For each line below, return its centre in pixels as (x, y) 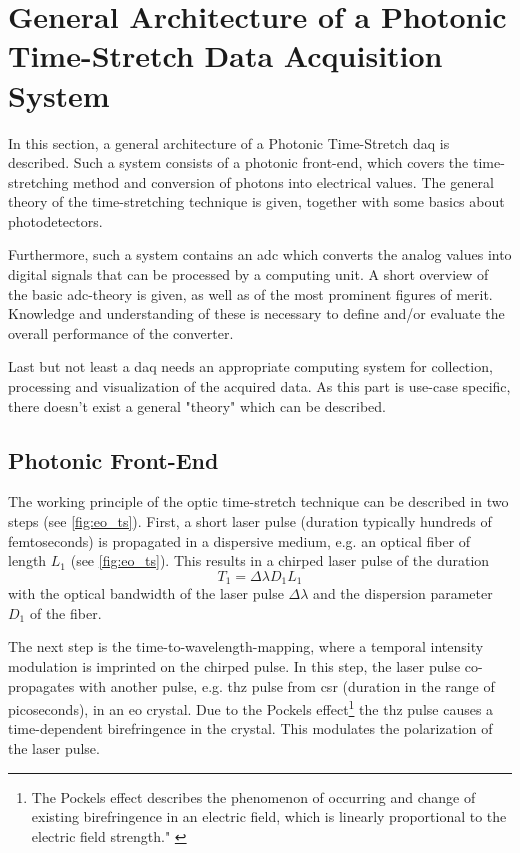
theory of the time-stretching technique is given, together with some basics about (256, 201)
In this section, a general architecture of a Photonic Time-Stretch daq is (229, 142)
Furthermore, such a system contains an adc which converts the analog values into (260, 254)
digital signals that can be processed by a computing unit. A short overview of (248, 274)
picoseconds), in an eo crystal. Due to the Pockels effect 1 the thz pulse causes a (251, 707)
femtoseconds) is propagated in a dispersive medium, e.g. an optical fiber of (239, 540)
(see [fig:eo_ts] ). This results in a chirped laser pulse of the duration (280, 560)
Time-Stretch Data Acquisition (225, 55)
